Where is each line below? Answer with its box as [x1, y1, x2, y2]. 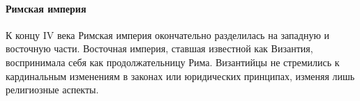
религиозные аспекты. [6, 82, 99, 97]
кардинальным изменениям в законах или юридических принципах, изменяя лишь [6, 68, 355, 83]
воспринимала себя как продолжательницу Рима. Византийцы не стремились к [6, 54, 340, 69]
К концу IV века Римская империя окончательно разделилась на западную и [6, 27, 330, 42]
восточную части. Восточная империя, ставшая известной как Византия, [6, 41, 313, 56]
